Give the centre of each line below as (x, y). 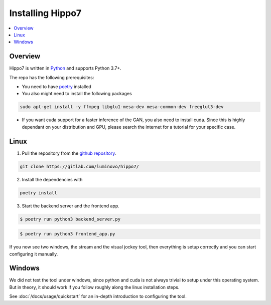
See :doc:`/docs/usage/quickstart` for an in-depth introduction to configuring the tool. (98, 296)
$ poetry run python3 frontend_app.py (67, 234)
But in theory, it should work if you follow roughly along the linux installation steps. (94, 287)
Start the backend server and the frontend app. (71, 206)
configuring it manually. (34, 254)
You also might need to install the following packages (77, 94)
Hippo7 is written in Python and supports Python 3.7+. (65, 68)
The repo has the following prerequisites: (52, 77)
